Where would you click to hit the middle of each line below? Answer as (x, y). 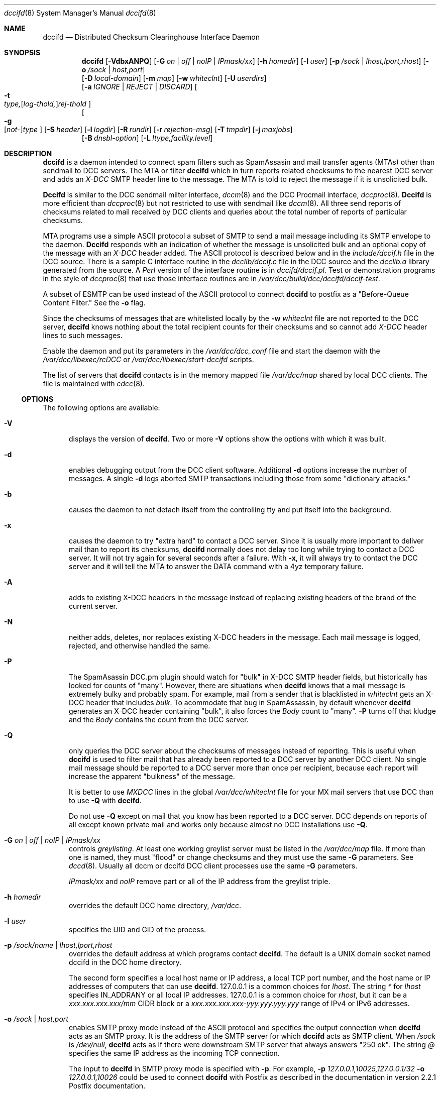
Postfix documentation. (107, 1086)
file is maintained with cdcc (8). (94, 384)
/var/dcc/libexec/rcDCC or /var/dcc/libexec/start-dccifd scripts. (148, 359)
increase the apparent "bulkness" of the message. (152, 776)
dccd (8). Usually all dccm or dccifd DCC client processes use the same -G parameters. (213, 866)
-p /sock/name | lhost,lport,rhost (58, 945)
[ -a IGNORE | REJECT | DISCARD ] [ (139, 87)
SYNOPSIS (22, 52)
